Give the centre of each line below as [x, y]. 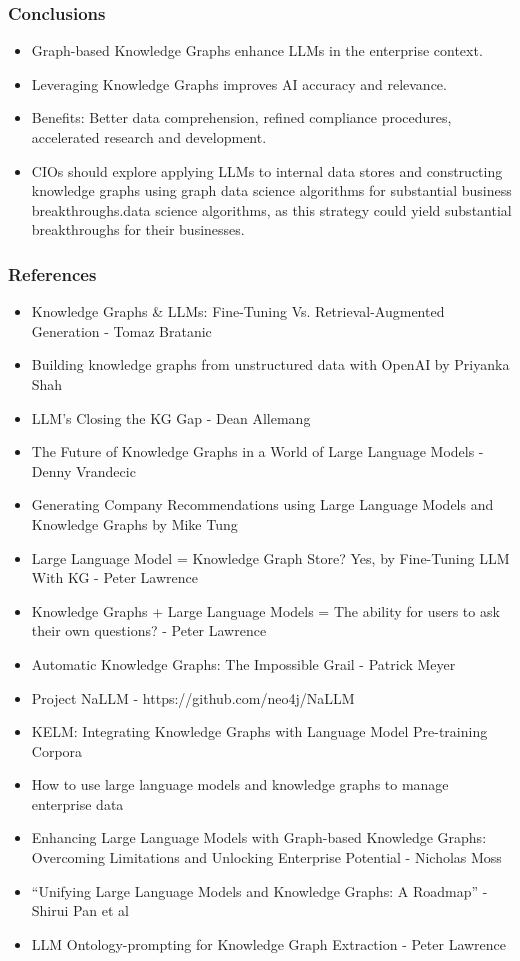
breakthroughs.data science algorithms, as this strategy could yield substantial [271, 209]
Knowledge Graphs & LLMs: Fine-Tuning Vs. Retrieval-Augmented [238, 311]
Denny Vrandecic [83, 470]
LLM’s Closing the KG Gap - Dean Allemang [171, 417]
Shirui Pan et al [80, 910]
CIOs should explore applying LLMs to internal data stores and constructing [267, 170]
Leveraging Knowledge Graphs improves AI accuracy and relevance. [239, 83]
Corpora [57, 750]
